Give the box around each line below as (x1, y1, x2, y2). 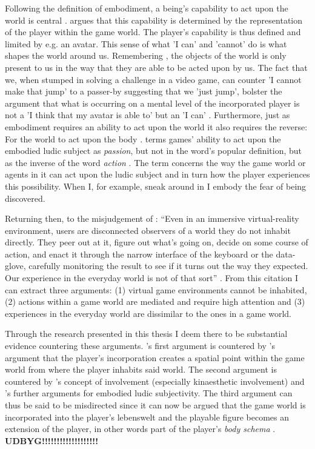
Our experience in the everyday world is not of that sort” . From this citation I (5, 271, 299, 284)
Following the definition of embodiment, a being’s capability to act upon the (5, 2, 288, 14)
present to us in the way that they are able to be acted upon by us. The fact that (5, 61, 308, 73)
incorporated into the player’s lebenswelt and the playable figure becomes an (5, 410, 289, 423)
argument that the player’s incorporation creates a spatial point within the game (5, 351, 305, 364)
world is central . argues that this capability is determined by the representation (5, 13, 303, 26)
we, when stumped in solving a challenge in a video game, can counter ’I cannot (5, 73, 302, 85)
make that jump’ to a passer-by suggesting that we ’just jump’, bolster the (5, 85, 282, 98)
